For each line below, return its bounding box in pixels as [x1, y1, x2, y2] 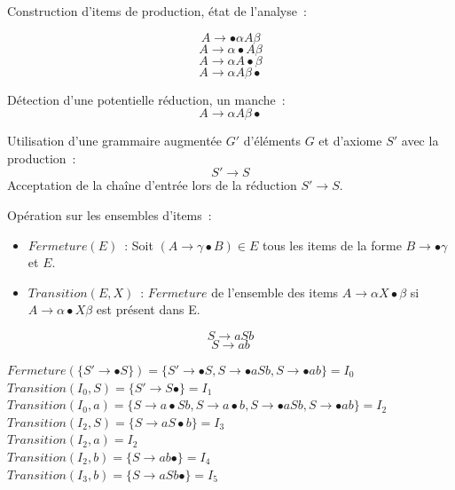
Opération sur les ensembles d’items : [7, 205, 212, 224]
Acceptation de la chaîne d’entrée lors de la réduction [7, 176, 297, 194]
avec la [401, 131, 439, 150]
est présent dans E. [96, 300, 200, 319]
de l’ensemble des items [211, 282, 339, 301]
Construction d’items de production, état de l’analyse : [7, 2, 307, 20]
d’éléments [243, 131, 301, 150]
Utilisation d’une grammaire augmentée [7, 131, 223, 150]
